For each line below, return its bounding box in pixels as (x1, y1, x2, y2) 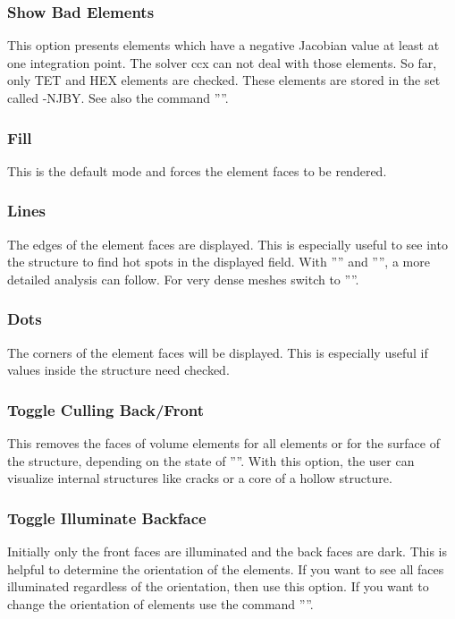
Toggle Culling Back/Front (7, 398, 205, 420)
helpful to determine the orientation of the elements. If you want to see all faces (7, 559, 444, 578)
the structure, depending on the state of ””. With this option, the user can (7, 451, 415, 470)
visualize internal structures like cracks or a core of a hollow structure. (7, 469, 392, 488)
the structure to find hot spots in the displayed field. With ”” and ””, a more (7, 252, 430, 271)
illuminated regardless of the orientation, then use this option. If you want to (7, 577, 429, 596)
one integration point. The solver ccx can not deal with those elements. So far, (7, 53, 437, 72)
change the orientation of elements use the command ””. (7, 594, 314, 613)
